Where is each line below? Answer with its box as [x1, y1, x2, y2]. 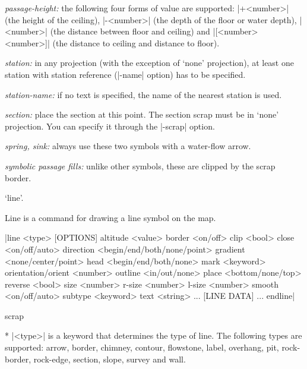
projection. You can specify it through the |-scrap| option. [5, 119, 215, 132]
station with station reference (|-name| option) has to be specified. [5, 68, 246, 80]
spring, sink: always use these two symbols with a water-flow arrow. [5, 140, 251, 152]
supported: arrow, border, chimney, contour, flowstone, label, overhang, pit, [5, 341, 279, 354]
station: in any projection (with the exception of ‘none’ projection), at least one [5, 56, 294, 69]
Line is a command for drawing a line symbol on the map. [5, 211, 216, 223]
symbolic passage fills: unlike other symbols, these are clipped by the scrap [5, 159, 276, 172]
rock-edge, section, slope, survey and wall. [33, 352, 186, 365]
